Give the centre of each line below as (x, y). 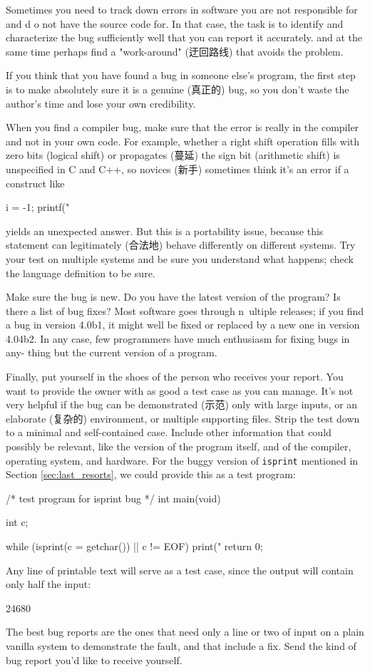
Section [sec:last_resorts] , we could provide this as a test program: (151, 474)
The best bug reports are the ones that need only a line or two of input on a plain (185, 632)
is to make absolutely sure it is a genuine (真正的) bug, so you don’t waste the (178, 89)
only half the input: (48, 584)
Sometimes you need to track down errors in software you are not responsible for (182, 9)
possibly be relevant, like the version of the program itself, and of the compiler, (179, 446)
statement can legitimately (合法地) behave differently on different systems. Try (181, 245)
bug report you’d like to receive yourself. (94, 660)
